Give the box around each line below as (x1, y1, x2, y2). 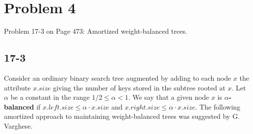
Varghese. (4, 120, 33, 131)
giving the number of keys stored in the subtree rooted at (53, 82, 226, 92)
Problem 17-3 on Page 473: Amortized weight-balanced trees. (4, 26, 187, 36)
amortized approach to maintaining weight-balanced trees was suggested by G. (4, 111, 240, 121)
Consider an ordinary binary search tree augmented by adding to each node (4, 72, 231, 83)
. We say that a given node (128, 92, 209, 102)
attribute (4, 82, 31, 92)
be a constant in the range (10, 92, 90, 102)
